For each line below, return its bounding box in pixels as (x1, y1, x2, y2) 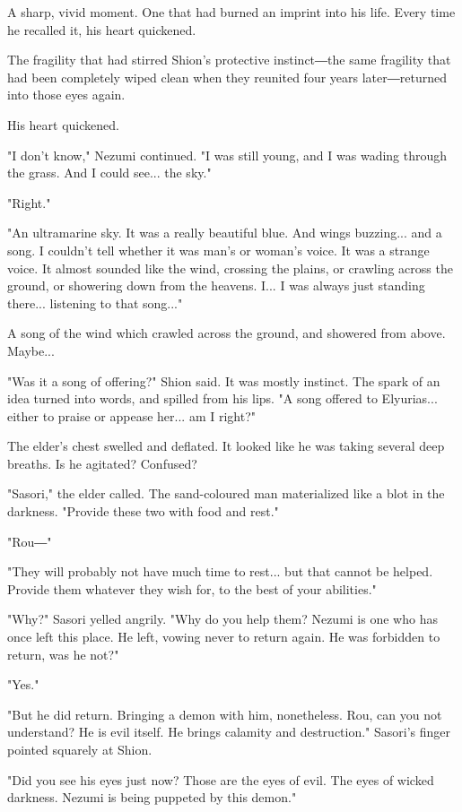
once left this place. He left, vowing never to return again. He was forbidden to (7, 627, 440, 646)
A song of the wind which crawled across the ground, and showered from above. (7, 324, 446, 342)
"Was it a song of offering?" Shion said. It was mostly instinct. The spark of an (7, 371, 440, 390)
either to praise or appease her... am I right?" (7, 406, 257, 425)
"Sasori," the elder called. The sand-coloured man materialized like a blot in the (7, 484, 445, 503)
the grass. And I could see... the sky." (7, 163, 212, 182)
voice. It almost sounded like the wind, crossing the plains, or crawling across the (7, 258, 453, 277)
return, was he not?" (7, 644, 119, 663)
